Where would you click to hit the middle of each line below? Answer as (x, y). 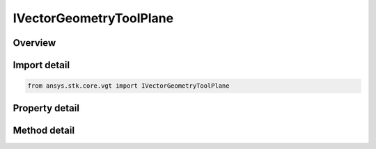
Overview (34, 43)
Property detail (46, 108)
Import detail (41, 65)
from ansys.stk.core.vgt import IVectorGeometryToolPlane (128, 86)
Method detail (44, 130)
